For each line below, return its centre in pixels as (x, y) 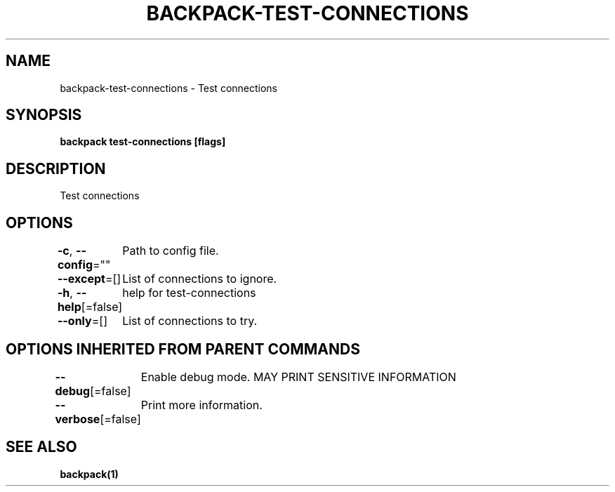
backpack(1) (89, 474)
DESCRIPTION (56, 168)
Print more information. (201, 405)
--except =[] (89, 279)
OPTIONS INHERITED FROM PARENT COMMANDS (183, 349)
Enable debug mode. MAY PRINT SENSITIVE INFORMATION (298, 377)
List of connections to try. (190, 321)
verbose (78, 419)
